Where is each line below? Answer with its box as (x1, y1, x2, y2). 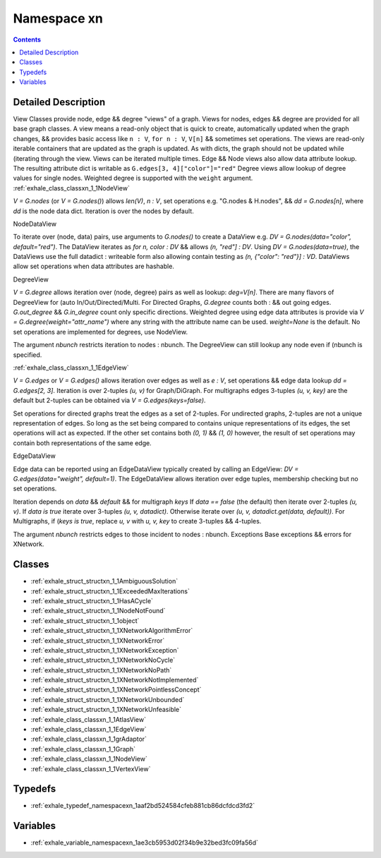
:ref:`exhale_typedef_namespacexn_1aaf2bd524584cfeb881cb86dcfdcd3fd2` (30, 802, 255, 810)
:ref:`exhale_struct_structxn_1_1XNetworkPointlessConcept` (30, 685, 202, 694)
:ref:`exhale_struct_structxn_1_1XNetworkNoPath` (30, 665, 172, 674)
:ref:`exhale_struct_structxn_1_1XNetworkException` (30, 646, 179, 654)
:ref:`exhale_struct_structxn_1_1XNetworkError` (30, 636, 165, 645)
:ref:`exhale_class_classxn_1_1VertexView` (30, 764, 151, 773)
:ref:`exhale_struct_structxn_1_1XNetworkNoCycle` (30, 656, 176, 665)
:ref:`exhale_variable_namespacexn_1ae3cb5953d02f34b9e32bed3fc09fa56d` (30, 838, 259, 847)
